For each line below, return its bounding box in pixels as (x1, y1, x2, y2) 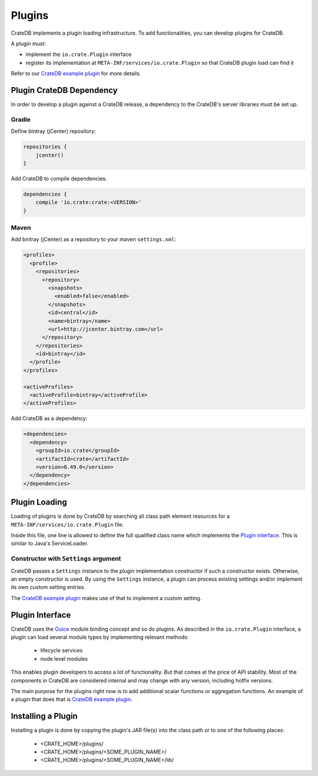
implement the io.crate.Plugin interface (25, 51, 132, 58)
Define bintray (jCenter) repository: (11, 128, 97, 135)
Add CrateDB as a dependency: (11, 415, 88, 422)
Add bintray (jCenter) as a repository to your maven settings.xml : (11, 236, 177, 243)
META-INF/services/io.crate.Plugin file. (11, 521, 124, 528)
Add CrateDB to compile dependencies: (11, 175, 107, 182)
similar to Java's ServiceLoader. (11, 540, 89, 547)
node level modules (40, 655, 88, 662)
